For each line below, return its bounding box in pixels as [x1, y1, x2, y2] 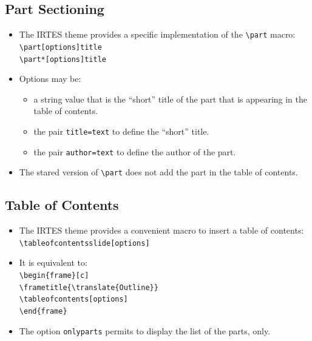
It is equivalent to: [19, 256, 87, 269]
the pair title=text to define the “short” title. [33, 124, 209, 137]
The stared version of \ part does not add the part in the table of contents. [19, 166, 298, 178]
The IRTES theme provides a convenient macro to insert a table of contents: [19, 224, 304, 237]
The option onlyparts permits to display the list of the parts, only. [19, 324, 271, 337]
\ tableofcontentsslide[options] [19, 238, 150, 248]
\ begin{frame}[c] [19, 271, 89, 280]
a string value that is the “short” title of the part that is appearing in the [33, 92, 308, 105]
